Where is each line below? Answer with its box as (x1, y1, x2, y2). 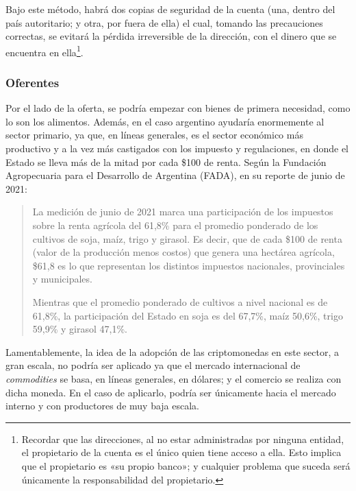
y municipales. (32, 272, 92, 286)
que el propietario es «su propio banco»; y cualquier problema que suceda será (21, 458, 351, 472)
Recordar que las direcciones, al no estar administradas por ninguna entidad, (21, 431, 344, 446)
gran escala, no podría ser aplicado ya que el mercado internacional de (5, 358, 301, 372)
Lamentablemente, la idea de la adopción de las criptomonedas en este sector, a (5, 344, 340, 359)
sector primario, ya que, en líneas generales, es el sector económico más (5, 128, 303, 142)
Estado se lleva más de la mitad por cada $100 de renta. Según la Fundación (5, 154, 327, 169)
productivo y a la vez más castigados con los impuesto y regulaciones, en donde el (5, 141, 348, 156)
